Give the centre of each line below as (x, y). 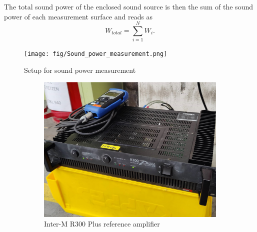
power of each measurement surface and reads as (78, 16)
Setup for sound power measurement (80, 70)
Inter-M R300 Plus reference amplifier (102, 224)
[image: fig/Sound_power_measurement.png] (96, 54)
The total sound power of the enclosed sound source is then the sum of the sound (128, 6)
